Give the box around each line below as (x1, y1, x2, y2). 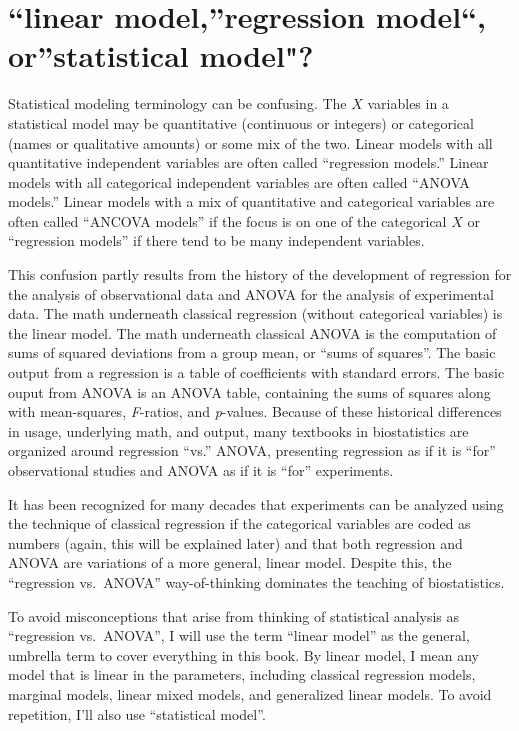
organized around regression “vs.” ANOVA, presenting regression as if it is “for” (8, 440, 496, 461)
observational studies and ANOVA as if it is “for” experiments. (8, 460, 394, 480)
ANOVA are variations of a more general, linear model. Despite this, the (8, 552, 452, 573)
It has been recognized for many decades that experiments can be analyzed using (8, 493, 504, 514)
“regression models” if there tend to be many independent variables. (8, 230, 425, 251)
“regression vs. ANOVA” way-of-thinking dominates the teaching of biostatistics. (8, 571, 505, 592)
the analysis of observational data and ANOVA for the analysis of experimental (8, 283, 494, 304)
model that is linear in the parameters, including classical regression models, (8, 664, 476, 685)
